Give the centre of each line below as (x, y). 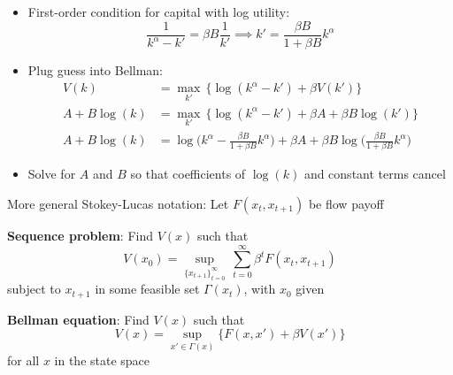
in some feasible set (147, 289)
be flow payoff (346, 203)
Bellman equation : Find (78, 319)
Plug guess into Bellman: (96, 69)
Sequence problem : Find (80, 235)
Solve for (52, 174)
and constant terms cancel (375, 174)
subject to (34, 289)
